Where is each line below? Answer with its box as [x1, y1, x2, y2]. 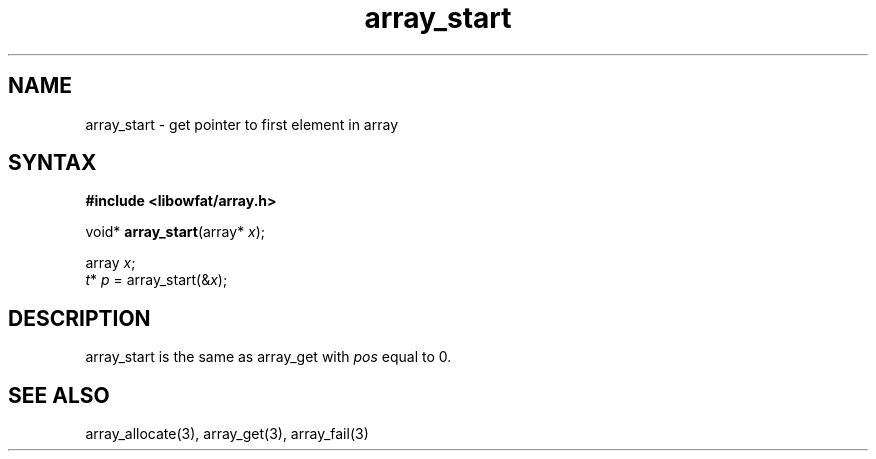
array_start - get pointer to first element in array [85, 115, 399, 133]
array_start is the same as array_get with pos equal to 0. [85, 348, 452, 366]
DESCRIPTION [8, 305, 151, 331]
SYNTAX [8, 150, 97, 176]
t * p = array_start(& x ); [85, 271, 228, 289]
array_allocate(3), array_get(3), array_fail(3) [85, 425, 369, 443]
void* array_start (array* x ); [85, 223, 266, 241]
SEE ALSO [8, 382, 110, 408]
